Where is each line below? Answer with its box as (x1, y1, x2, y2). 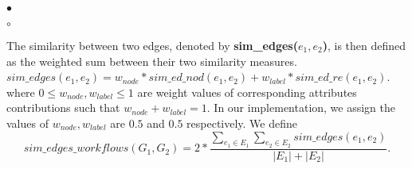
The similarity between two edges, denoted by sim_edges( (6, 37, 298, 53)
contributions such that (6, 99, 120, 116)
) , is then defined (322, 37, 406, 53)
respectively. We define (186, 114, 298, 131)
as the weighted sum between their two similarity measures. (6, 52, 297, 69)
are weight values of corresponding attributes (137, 83, 357, 100)
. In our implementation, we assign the (206, 99, 396, 116)
